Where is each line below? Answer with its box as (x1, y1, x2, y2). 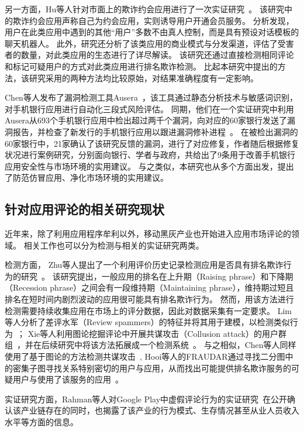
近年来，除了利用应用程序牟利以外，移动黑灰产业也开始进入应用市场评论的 (5, 227, 291, 240)
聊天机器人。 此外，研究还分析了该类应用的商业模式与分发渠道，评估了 (5, 37, 278, 49)
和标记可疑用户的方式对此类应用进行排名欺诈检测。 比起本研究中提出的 (5, 60, 278, 72)
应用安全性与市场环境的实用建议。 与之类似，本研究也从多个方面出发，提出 (5, 160, 294, 172)
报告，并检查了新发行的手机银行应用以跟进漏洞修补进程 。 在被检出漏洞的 (12, 125, 298, 137)
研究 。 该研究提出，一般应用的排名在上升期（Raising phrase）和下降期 (20, 270, 293, 282)
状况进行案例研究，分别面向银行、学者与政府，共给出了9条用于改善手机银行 (5, 149, 295, 161)
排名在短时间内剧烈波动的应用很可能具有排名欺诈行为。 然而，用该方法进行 (5, 293, 294, 305)
